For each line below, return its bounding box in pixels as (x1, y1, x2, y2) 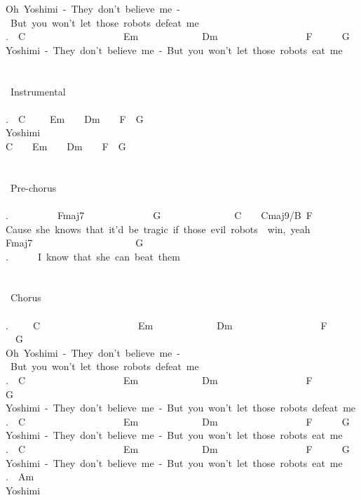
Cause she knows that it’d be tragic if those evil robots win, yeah (6, 221, 311, 236)
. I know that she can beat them (6, 249, 180, 263)
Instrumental (10, 84, 66, 98)
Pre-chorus (10, 180, 57, 195)
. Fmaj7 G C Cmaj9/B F (6, 207, 313, 222)
